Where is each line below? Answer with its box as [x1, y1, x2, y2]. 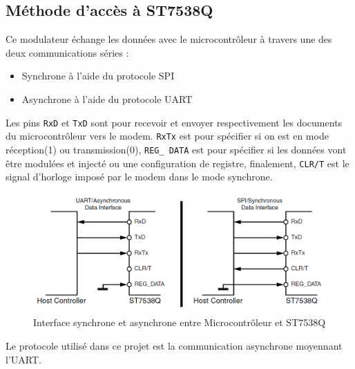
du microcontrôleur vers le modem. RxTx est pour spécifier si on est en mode [6, 129, 329, 143]
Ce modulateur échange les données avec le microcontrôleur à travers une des [6, 32, 332, 46]
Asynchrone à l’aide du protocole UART [21, 91, 193, 106]
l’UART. [6, 352, 41, 366]
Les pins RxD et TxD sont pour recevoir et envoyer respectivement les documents [6, 115, 343, 129]
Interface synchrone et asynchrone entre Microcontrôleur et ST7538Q [33, 315, 326, 330]
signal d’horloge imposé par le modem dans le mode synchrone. [6, 169, 273, 184]
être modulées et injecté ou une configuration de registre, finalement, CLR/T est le [6, 155, 349, 170]
